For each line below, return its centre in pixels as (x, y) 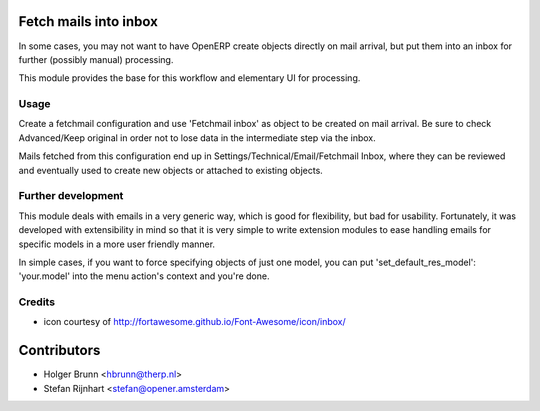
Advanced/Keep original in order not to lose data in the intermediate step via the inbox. (197, 137)
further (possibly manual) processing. (96, 59)
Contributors (59, 350)
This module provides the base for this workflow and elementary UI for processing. (189, 78)
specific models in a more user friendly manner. (116, 244)
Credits (36, 302)
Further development (71, 196)
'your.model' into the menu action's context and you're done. (144, 276)
